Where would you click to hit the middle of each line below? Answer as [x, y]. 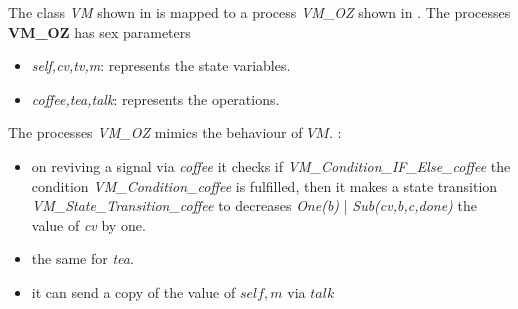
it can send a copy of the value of [133, 291]
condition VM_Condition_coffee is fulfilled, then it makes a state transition [264, 185]
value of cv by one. [88, 224]
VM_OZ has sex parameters [99, 31]
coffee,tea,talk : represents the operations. [155, 98]
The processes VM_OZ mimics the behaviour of [155, 132]
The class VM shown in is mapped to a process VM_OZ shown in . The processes [259, 12]
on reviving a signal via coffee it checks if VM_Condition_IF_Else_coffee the [271, 165]
